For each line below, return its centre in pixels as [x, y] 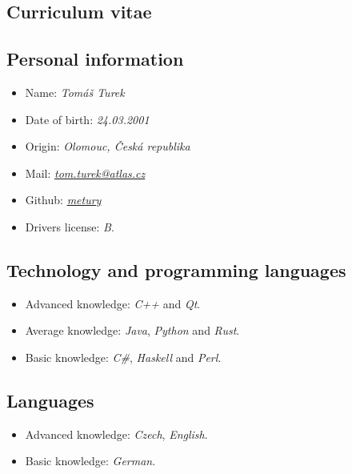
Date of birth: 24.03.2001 [87, 119]
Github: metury [63, 200]
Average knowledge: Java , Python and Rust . [132, 330]
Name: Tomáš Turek [75, 92]
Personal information [95, 59]
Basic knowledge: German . [90, 461]
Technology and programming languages [176, 269]
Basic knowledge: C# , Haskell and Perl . [123, 357]
